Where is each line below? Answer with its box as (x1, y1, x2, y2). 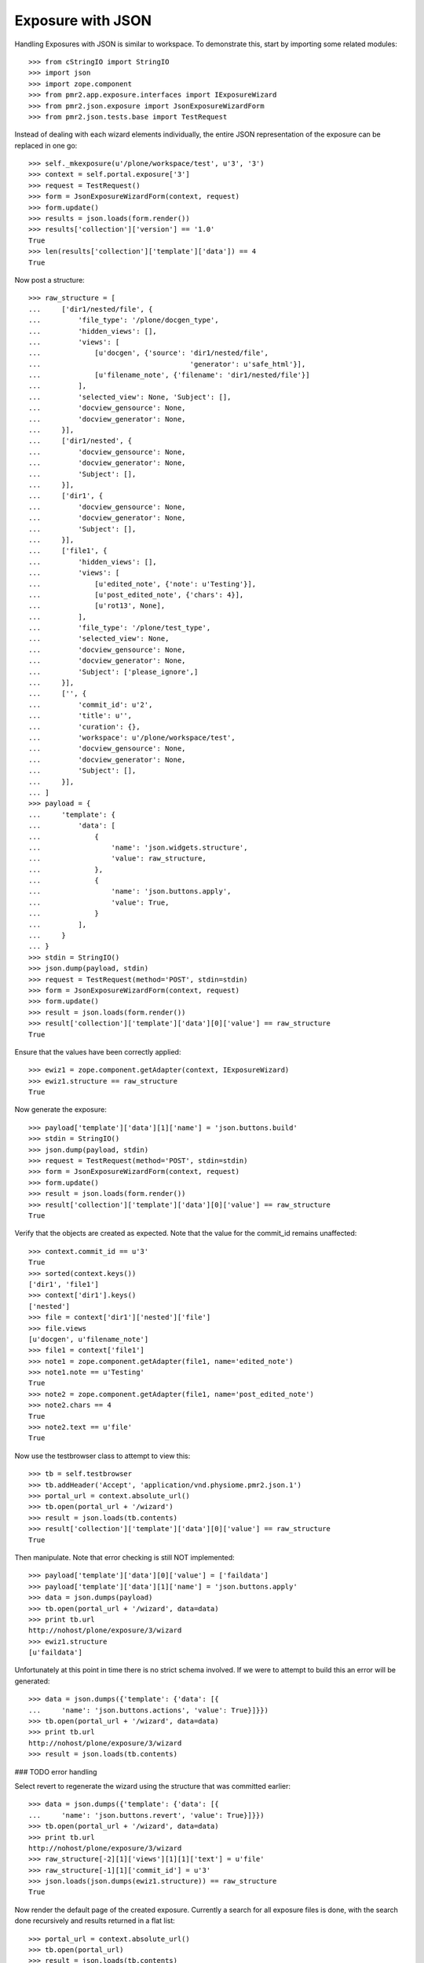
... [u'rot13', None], (28, 601, 166, 610)
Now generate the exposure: (14, 1105, 108, 1114)
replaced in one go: (14, 141, 78, 150)
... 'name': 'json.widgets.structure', (28, 843, 248, 852)
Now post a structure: (14, 275, 86, 284)
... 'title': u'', (28, 711, 133, 720)
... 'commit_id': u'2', (28, 700, 153, 709)
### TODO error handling (14, 1767, 97, 1776)
